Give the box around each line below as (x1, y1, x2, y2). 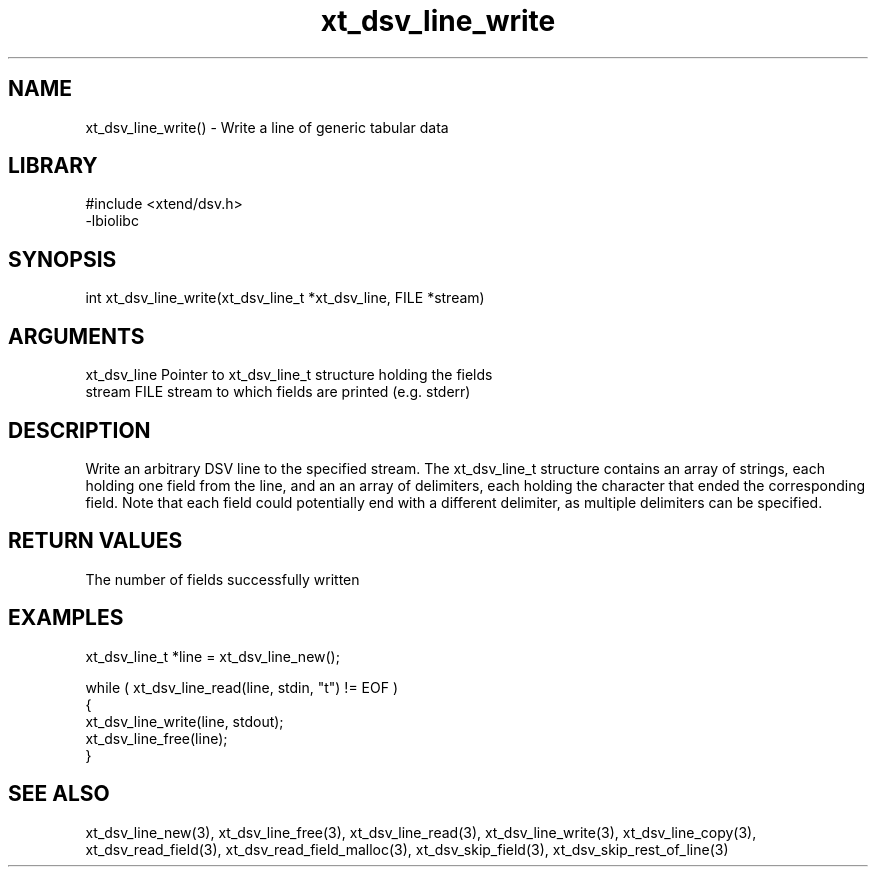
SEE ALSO (8, 781, 110, 807)
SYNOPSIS (8, 246, 117, 272)
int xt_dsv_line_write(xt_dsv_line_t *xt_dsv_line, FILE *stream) (85, 289, 485, 307)
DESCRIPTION (8, 417, 151, 443)
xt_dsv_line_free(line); (85, 729, 228, 747)
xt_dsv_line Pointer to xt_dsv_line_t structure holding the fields (85, 366, 493, 384)
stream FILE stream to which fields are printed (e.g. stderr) (85, 383, 471, 401)
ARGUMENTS (8, 323, 145, 349)
